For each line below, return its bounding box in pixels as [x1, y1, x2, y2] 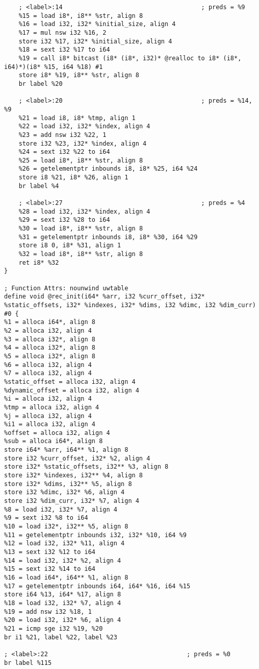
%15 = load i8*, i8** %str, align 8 [18, 12, 143, 19]
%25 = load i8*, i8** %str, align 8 [18, 156, 143, 164]
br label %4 [18, 182, 59, 190]
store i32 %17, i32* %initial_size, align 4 [18, 37, 172, 45]
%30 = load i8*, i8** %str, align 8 [18, 225, 143, 233]
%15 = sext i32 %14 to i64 [4, 565, 95, 573]
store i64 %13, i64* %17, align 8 [4, 591, 121, 598]
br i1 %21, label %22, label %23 [4, 633, 117, 641]
